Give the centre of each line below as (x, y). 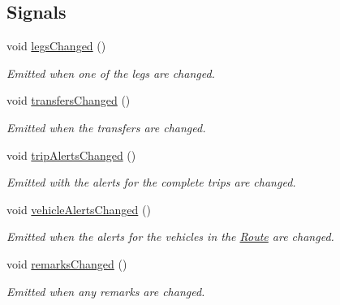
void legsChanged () (56, 46)
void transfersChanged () (69, 100)
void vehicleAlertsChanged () (79, 209)
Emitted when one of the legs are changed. (111, 73)
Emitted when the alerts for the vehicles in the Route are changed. (170, 236)
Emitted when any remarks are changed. (106, 291)
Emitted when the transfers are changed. (106, 127)
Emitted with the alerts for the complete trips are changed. (151, 182)
